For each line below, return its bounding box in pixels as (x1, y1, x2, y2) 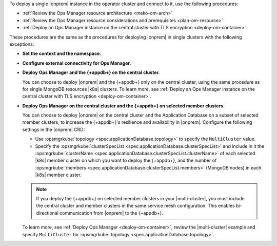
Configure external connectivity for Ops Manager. (22, 60, 131, 66)
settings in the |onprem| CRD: (22, 126, 85, 133)
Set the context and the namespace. (22, 50, 102, 56)
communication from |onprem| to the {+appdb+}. (59, 210, 164, 216)
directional (36, 210, 59, 216)
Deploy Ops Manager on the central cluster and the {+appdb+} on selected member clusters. (22, 103, 225, 109)
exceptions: (9, 41, 34, 47)
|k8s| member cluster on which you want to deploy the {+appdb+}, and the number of (35, 157, 217, 164)
